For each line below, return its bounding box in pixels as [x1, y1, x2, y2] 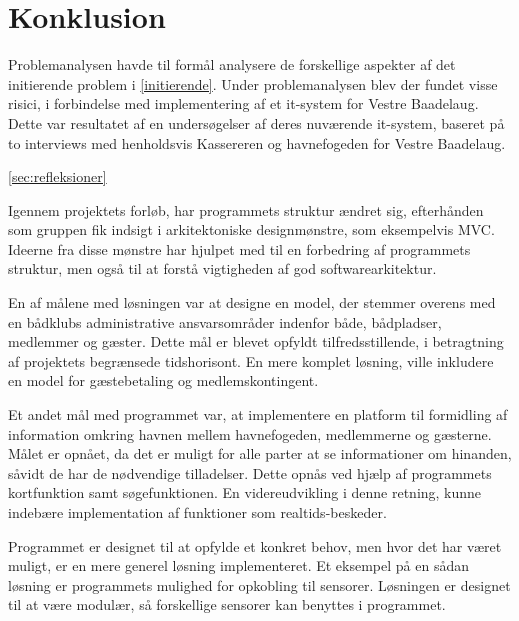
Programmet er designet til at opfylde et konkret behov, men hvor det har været [8, 535, 502, 556]
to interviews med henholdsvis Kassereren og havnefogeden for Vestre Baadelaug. [8, 132, 506, 153]
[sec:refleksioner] [8, 166, 107, 187]
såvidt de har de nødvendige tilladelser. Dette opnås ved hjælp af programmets [8, 462, 492, 483]
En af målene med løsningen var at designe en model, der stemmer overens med [8, 292, 496, 313]
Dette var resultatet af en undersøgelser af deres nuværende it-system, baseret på [8, 112, 505, 133]
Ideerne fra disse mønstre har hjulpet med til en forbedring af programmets [8, 238, 471, 259]
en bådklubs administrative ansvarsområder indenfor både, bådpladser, [8, 311, 442, 332]
